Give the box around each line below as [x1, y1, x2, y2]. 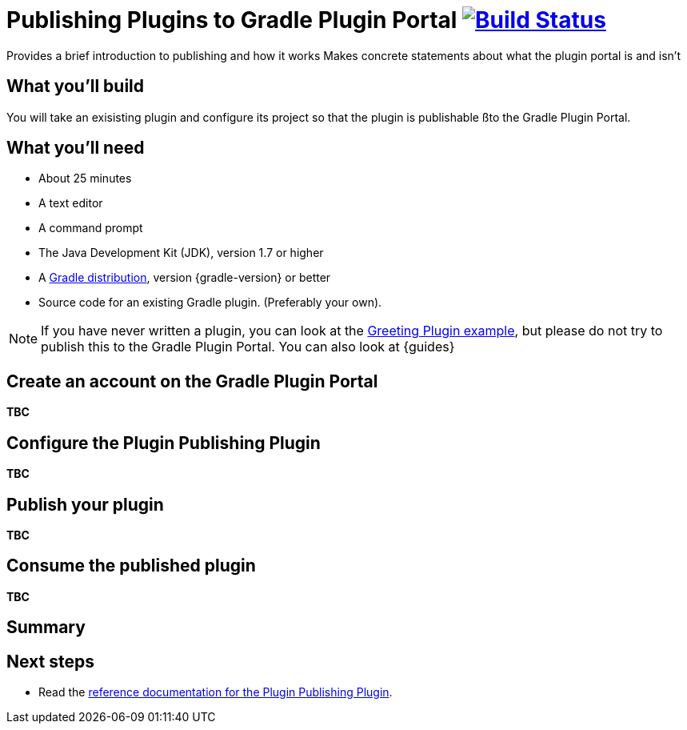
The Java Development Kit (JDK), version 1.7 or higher [38, 246, 324, 260]
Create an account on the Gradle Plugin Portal [6, 371, 378, 391]
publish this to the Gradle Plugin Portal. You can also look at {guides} [41, 339, 455, 355]
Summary [6, 617, 86, 638]
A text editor [38, 196, 103, 211]
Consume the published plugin [6, 556, 256, 576]
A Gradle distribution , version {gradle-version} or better [38, 271, 331, 285]
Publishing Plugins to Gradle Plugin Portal [6, 6, 457, 34]
